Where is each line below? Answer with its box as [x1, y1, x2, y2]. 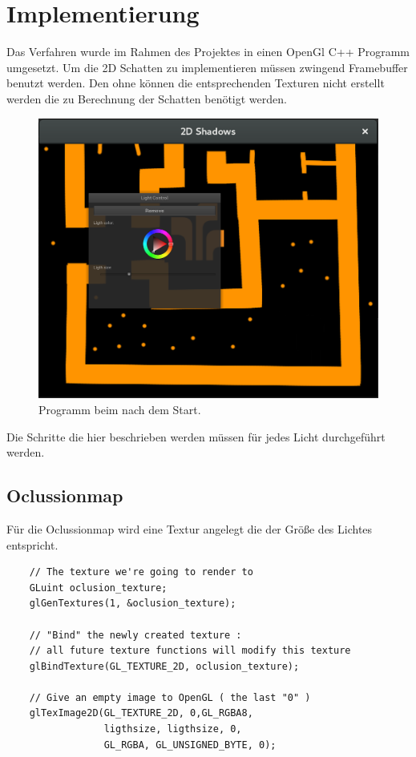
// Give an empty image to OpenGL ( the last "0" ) [29, 691, 311, 703]
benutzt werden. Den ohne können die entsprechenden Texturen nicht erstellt [6, 74, 385, 91]
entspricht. [6, 536, 59, 553]
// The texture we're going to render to [29, 566, 253, 578]
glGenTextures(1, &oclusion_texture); [29, 598, 236, 610]
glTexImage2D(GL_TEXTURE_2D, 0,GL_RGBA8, [29, 707, 253, 719]
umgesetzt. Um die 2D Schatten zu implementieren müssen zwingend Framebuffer [6, 58, 408, 75]
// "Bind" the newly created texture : [29, 629, 242, 641]
